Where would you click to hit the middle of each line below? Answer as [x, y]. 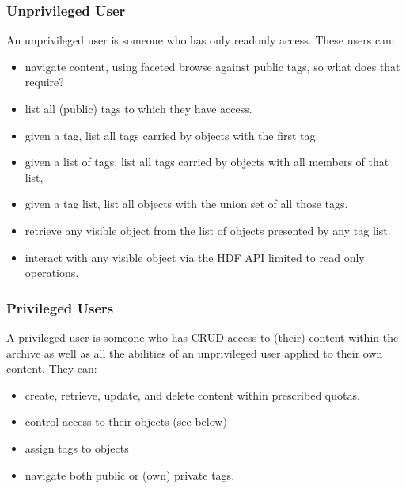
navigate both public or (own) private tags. [130, 474]
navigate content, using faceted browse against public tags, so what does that [212, 66]
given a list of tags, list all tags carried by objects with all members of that [207, 162]
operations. [52, 273]
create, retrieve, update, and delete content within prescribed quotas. [192, 394]
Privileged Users [60, 307]
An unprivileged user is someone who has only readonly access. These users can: [201, 40]
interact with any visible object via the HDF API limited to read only [195, 257]
